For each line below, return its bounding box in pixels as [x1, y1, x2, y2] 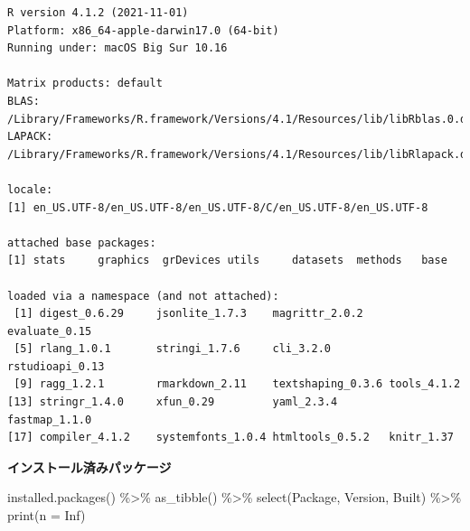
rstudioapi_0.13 [7, 359, 105, 373]
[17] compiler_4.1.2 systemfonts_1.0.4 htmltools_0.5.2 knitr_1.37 [7, 431, 454, 444]
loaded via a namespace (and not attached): [7, 289, 279, 303]
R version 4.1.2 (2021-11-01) [7, 6, 189, 19]
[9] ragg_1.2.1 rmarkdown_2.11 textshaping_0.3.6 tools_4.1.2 [14, 377, 461, 391]
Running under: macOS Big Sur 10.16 [7, 42, 228, 55]
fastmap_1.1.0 [7, 413, 92, 426]
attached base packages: [7, 236, 156, 249]
